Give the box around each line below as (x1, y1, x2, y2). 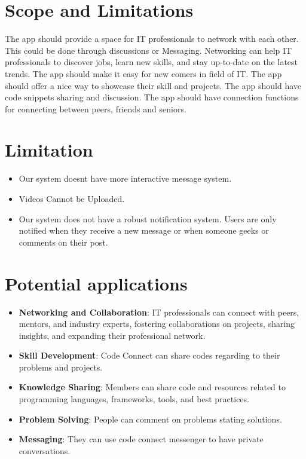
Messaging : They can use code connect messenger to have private (19, 433, 264, 445)
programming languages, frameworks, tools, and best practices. (19, 393, 249, 405)
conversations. (19, 444, 71, 457)
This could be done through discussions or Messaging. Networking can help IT (5, 44, 292, 56)
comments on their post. (19, 235, 108, 248)
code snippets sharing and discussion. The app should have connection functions (5, 91, 299, 103)
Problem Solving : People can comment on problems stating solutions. (19, 412, 282, 425)
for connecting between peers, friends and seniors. (5, 102, 186, 115)
